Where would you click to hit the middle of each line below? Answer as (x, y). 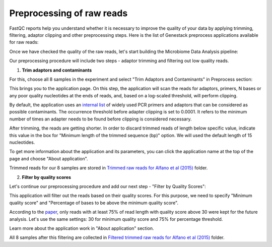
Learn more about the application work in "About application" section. (82, 228)
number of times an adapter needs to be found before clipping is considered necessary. (100, 119)
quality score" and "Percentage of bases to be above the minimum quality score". (94, 203)
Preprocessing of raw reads (69, 13)
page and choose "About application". (49, 158)
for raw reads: (24, 42)
